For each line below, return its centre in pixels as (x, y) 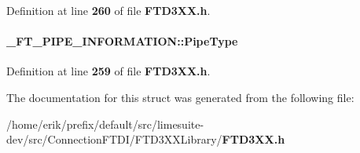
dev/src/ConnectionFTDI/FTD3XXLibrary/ (114, 139)
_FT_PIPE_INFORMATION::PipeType (122, 41)
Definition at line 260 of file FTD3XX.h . (108, 10)
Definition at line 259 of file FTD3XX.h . (108, 71)
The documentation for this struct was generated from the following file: (180, 97)
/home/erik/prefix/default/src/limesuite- (105, 124)
